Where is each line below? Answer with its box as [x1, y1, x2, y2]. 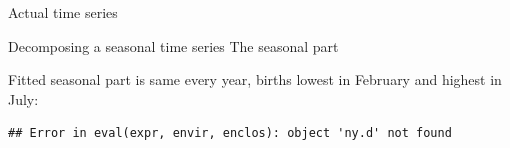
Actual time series [8, 2, 118, 22]
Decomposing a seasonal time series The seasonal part [8, 35, 339, 56]
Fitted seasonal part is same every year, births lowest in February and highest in [8, 69, 502, 90]
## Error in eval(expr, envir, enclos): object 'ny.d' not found [8, 126, 452, 141]
